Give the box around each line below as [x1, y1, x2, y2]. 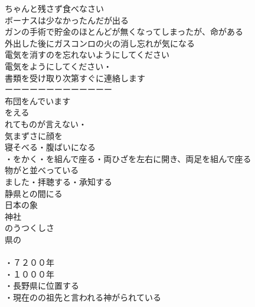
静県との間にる [5, 187, 63, 199]
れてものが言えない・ [5, 117, 87, 130]
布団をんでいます [5, 94, 71, 107]
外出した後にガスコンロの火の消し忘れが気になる [5, 37, 195, 49]
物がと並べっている [5, 164, 79, 176]
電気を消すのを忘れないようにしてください [5, 48, 169, 61]
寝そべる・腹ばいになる [5, 141, 96, 153]
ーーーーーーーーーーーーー [5, 83, 112, 95]
